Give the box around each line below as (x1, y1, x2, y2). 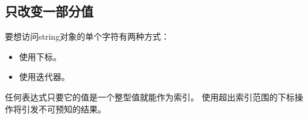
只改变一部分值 (5, 2, 93, 20)
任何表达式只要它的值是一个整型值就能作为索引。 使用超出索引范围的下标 (5, 90, 295, 103)
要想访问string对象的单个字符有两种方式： (5, 30, 170, 43)
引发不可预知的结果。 (21, 102, 106, 115)
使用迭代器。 (19, 70, 70, 83)
